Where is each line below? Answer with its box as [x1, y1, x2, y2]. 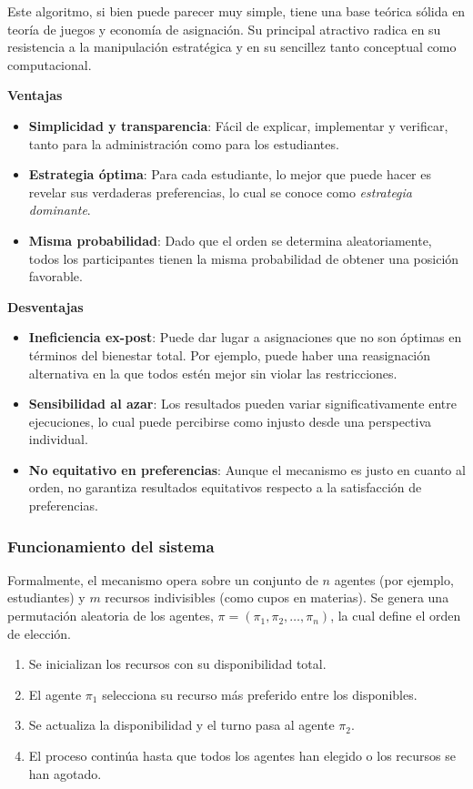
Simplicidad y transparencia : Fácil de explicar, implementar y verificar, [28, 116, 448, 135]
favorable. [28, 267, 83, 286]
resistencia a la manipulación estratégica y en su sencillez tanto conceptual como [7, 37, 457, 56]
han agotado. [28, 764, 102, 783]
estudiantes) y [7, 588, 86, 607]
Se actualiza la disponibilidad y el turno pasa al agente [28, 715, 335, 734]
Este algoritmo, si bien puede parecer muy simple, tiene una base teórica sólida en [7, 2, 466, 20]
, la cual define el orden [330, 606, 461, 625]
